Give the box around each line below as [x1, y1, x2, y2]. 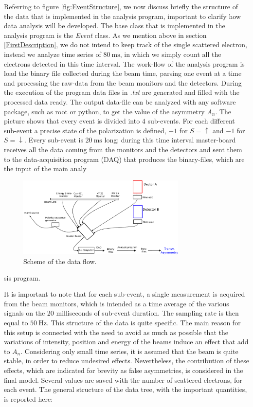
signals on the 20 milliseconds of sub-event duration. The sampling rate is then [4, 308, 239, 318]
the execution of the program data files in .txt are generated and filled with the [4, 87, 239, 97]
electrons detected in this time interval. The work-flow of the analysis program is [4, 58, 245, 69]
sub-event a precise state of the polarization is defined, [4, 125, 166, 135]
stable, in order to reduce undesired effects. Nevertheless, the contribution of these [4, 355, 249, 366]
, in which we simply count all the [120, 49, 221, 59]
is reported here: [4, 393, 53, 404]
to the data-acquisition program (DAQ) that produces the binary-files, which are [4, 154, 245, 164]
